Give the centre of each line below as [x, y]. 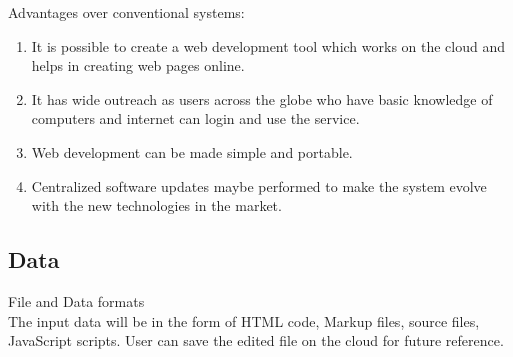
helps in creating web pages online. [138, 65]
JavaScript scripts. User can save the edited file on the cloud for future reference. [256, 340]
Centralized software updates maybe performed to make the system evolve [259, 185]
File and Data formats [76, 300]
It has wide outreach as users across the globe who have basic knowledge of [262, 98]
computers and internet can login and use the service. [195, 118]
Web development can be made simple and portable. [192, 151]
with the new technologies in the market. [156, 205]
